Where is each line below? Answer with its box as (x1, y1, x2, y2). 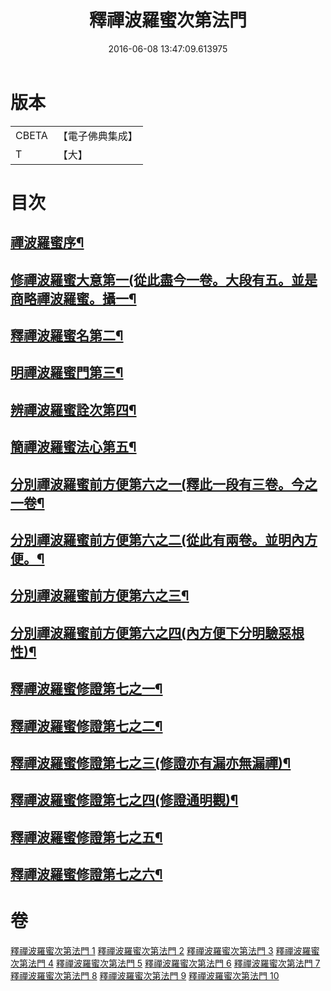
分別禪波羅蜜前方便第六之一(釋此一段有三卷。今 (10, 476, 305, 493)
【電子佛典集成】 (57, 129, 138, 143)
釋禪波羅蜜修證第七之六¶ (10, 866, 163, 883)
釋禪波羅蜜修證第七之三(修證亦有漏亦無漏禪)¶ (10, 754, 292, 771)
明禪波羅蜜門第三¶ (10, 364, 124, 381)
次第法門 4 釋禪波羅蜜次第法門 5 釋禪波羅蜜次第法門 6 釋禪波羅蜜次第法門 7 (10, 957, 321, 970)
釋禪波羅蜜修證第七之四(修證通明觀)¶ (10, 792, 239, 809)
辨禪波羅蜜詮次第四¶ (10, 401, 137, 418)
